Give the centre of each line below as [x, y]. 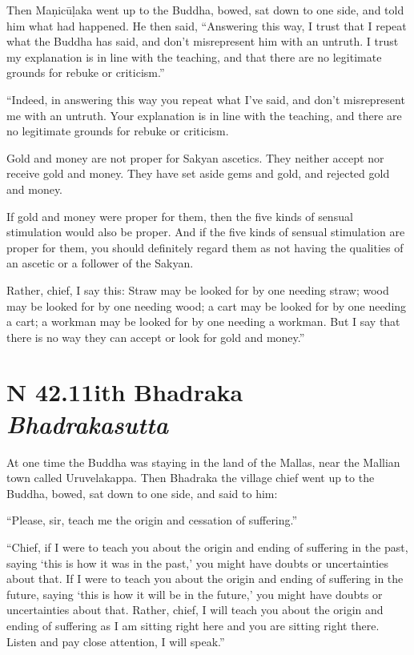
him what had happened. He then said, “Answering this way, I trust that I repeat [207, 25]
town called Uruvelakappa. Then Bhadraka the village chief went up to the [191, 478]
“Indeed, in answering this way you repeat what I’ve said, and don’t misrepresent [206, 99]
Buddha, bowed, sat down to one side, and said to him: [142, 493]
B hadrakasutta [88, 424]
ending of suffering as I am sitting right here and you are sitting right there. [193, 625]
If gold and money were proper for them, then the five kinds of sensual [180, 216]
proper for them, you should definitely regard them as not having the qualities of [205, 247]
